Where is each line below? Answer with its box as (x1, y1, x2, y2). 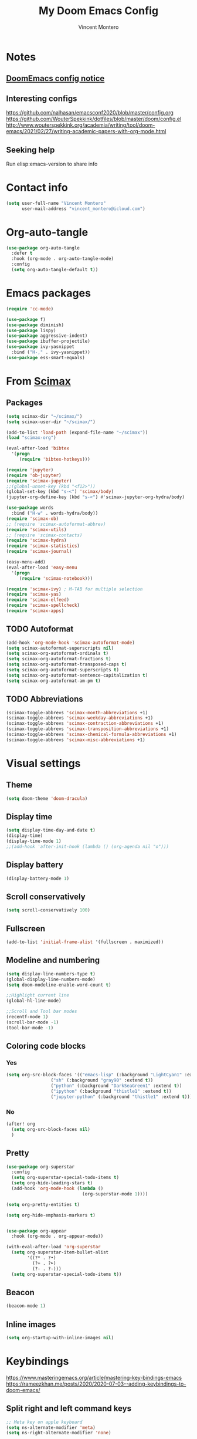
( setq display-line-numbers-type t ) (6, 971, 96, 977)
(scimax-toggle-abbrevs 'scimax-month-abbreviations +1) (6, 710, 148, 715)
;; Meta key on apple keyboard (6, 1419, 83, 1425)
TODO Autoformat (6, 624, 74, 634)
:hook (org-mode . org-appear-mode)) (11, 1234, 104, 1239)
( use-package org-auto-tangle (6, 245, 80, 251)
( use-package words (6, 505, 54, 511)
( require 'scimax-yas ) (6, 592, 62, 597)
